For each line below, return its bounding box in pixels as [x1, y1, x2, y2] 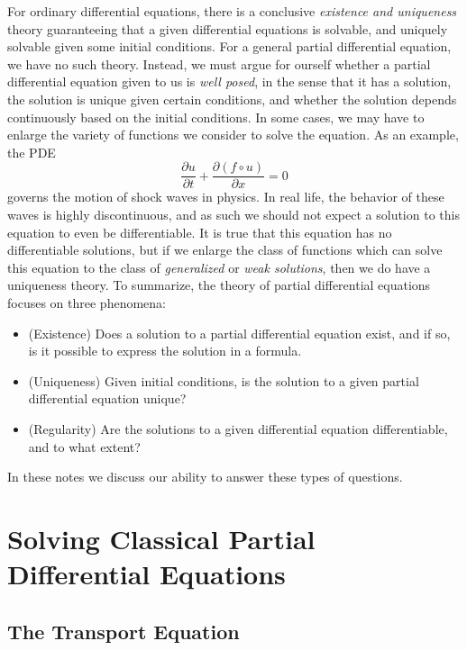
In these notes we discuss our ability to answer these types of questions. [7, 467, 403, 486]
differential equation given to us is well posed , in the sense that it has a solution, [7, 72, 452, 91]
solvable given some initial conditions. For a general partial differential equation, [7, 37, 452, 56]
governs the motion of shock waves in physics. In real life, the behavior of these [7, 187, 444, 206]
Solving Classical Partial [7, 519, 316, 556]
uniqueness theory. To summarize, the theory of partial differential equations [7, 275, 431, 294]
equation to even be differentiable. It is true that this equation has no [7, 222, 392, 241]
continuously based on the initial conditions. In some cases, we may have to [7, 107, 425, 126]
